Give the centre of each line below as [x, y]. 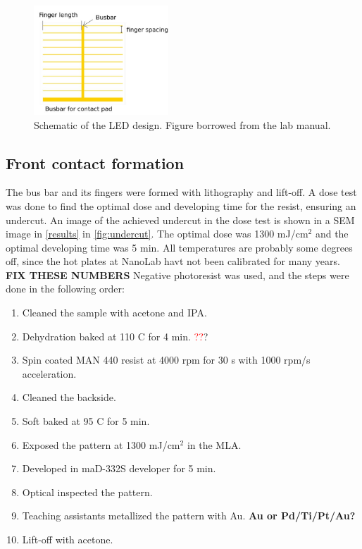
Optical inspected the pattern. [87, 492]
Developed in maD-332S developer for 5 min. [119, 468]
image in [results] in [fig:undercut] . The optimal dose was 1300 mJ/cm [157, 234]
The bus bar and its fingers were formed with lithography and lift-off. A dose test [181, 192]
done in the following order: [65, 289]
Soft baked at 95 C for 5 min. [86, 421]
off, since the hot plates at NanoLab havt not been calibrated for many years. [173, 261]
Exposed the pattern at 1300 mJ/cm [101, 444]
